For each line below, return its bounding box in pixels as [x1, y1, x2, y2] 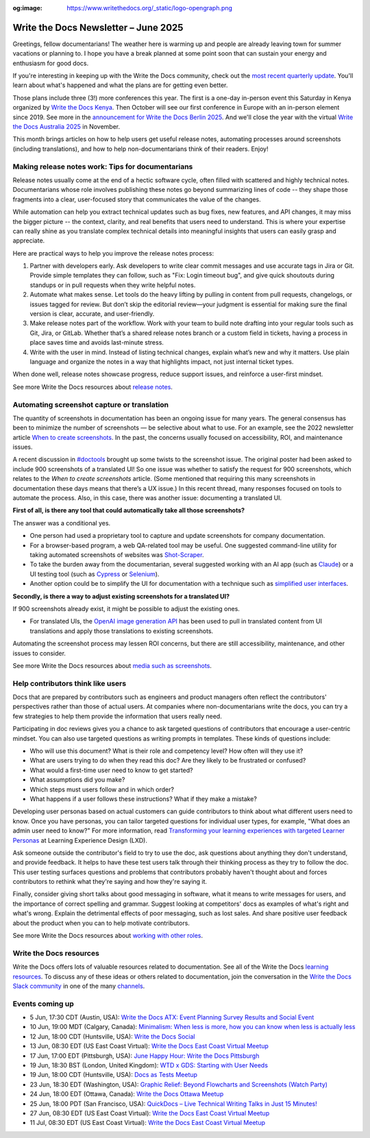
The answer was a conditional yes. [12, 519, 111, 527]
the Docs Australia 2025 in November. [12, 123, 121, 131]
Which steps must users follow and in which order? [29, 785, 175, 793]
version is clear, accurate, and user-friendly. [29, 310, 155, 318]
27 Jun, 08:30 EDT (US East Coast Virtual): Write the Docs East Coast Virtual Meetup [29, 1109, 270, 1117]
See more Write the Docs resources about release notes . [12, 382, 173, 391]
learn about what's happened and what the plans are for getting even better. [12, 81, 228, 89]
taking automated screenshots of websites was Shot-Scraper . [29, 550, 204, 558]
